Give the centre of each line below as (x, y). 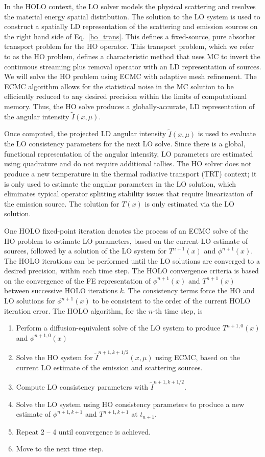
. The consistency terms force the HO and (189, 290)
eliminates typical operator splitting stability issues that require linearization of (128, 194)
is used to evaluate (227, 133)
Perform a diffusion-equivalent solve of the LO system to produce (118, 328)
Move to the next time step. (60, 449)
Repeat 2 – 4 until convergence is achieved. (83, 431)
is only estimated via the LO (189, 203)
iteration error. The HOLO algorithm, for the (75, 310)
